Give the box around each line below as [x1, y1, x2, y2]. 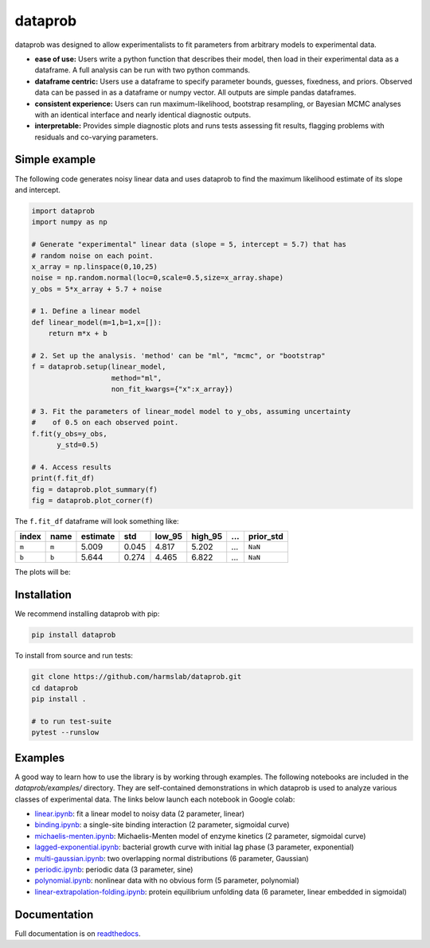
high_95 [191, 531, 223, 542]
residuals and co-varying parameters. [34, 132, 158, 142]
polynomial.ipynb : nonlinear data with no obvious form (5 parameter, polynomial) [34, 876, 299, 885]
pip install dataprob [31, 630, 116, 640]
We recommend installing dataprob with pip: [14, 609, 160, 618]
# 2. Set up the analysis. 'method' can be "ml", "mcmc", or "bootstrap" [31, 351, 326, 361]
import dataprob [31, 206, 96, 215]
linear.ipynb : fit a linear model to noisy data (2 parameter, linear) [34, 809, 245, 818]
